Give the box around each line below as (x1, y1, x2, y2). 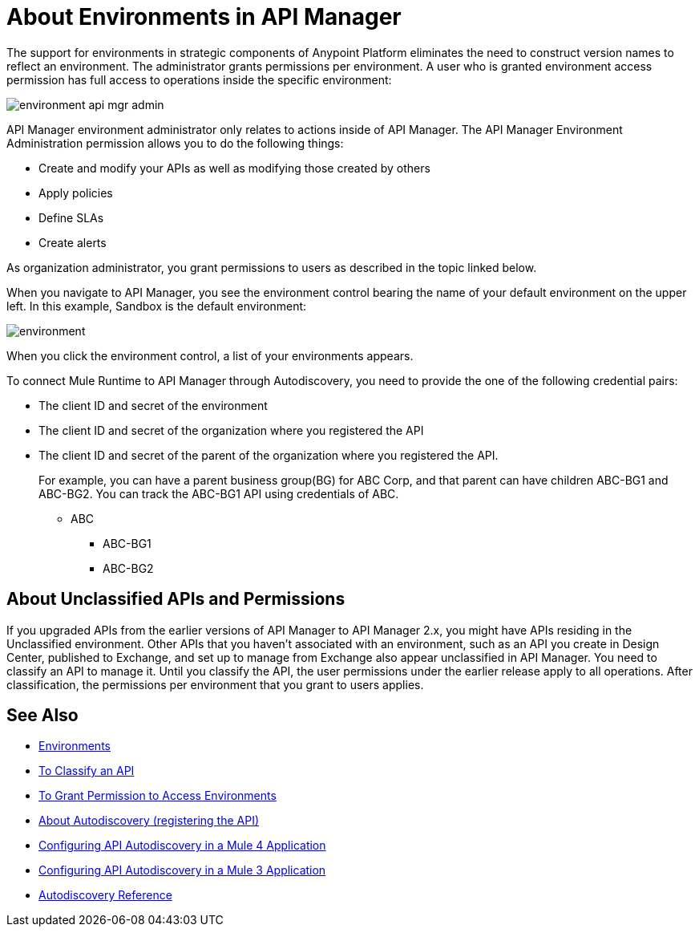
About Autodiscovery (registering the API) (38, 813, 260, 828)
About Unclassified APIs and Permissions (6, 589, 345, 610)
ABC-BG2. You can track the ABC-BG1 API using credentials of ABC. (38, 486, 399, 501)
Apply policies (38, 185, 113, 200)
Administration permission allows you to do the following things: (6, 136, 344, 150)
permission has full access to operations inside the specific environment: (6, 72, 392, 87)
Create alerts (38, 235, 107, 249)
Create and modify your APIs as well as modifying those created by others (38, 160, 430, 175)
